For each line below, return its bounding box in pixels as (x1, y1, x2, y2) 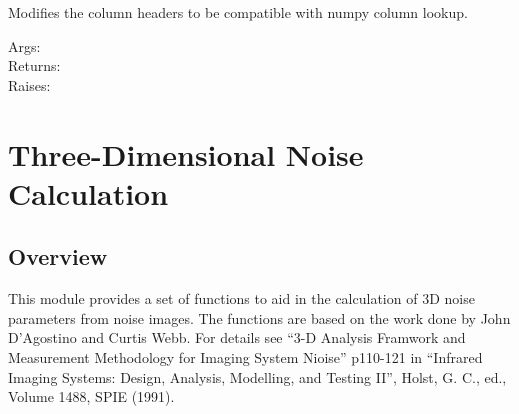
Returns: (8, 55, 61, 76)
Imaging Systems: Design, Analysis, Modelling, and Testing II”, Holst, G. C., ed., (8, 366, 507, 387)
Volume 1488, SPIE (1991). (8, 386, 175, 407)
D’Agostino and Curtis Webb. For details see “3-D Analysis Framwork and (8, 327, 466, 348)
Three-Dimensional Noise (8, 133, 364, 174)
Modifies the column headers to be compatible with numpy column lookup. (8, 2, 468, 22)
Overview (8, 241, 108, 272)
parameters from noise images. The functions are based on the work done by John (8, 307, 511, 328)
